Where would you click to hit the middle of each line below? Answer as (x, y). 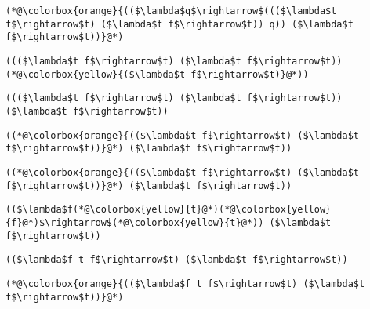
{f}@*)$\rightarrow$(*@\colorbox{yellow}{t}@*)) (135, 222)
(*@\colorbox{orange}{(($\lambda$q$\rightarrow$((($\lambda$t (171, 11)
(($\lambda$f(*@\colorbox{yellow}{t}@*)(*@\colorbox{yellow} (169, 210)
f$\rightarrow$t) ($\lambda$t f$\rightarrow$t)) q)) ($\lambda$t (180, 24)
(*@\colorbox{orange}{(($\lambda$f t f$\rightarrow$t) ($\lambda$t (185, 284)
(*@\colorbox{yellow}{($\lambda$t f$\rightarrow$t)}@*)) (157, 74)
